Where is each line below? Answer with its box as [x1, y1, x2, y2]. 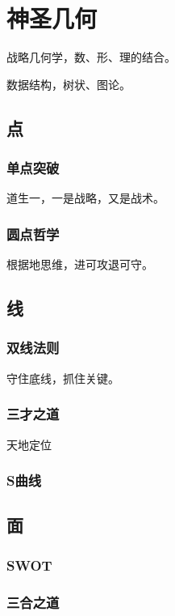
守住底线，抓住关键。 [6, 369, 119, 386]
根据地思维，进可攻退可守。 [6, 256, 153, 273]
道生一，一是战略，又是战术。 [6, 189, 165, 206]
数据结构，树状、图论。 [6, 75, 131, 92]
